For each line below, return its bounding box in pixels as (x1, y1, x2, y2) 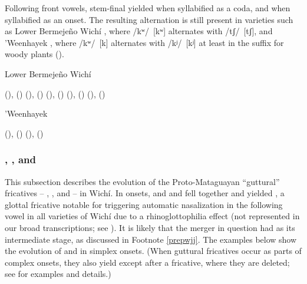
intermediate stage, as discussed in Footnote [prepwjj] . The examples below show (5, 233, 297, 245)
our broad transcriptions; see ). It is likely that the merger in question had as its (5, 221, 295, 233)
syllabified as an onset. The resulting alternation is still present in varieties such (5, 13, 293, 25)
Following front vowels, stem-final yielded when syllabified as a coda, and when (5, 2, 291, 14)
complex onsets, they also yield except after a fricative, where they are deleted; (5, 256, 290, 268)
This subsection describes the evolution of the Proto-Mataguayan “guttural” (5, 175, 280, 187)
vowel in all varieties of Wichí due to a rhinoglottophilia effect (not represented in (5, 210, 300, 222)
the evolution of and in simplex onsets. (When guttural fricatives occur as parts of (5, 245, 302, 257)
